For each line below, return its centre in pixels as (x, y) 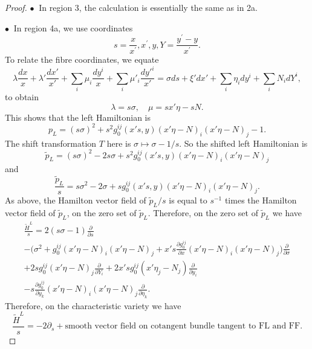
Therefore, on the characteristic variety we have (93, 305)
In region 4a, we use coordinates (73, 27)
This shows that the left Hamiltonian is (78, 117)
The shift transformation (51, 143)
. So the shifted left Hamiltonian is (243, 143)
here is (119, 143)
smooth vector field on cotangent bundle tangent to (161, 326)
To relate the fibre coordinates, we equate (82, 59)
